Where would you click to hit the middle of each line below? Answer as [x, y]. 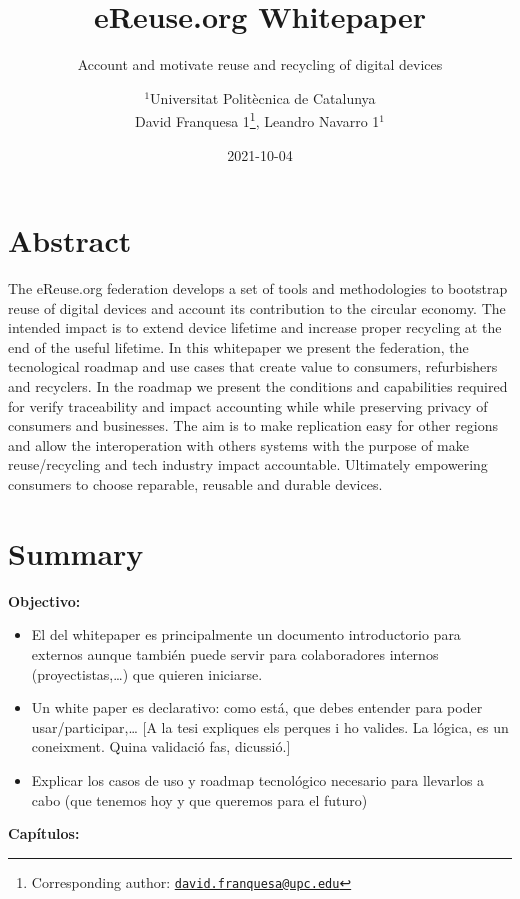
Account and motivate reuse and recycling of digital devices [260, 64]
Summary [76, 552]
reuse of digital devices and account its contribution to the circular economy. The [257, 307]
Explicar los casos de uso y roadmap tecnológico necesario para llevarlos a [258, 779]
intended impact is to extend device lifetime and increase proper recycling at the [255, 327]
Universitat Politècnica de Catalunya [263, 97]
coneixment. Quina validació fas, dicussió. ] [161, 746]
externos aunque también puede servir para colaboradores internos [235, 653]
